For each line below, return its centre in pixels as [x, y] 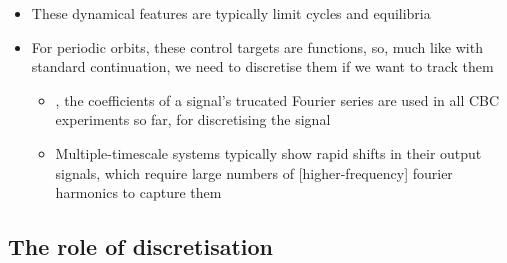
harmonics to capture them [138, 192]
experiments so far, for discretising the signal [193, 119]
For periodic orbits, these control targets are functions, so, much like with [257, 46]
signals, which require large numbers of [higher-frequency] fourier [254, 172]
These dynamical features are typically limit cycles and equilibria [231, 13]
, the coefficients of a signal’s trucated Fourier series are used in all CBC [277, 99]
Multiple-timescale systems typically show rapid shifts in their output [268, 152]
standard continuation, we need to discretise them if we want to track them [262, 66]
